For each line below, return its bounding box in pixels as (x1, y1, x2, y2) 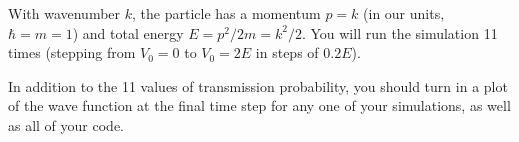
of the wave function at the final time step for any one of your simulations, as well (8, 95, 511, 116)
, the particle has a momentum (132, 3, 321, 23)
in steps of (255, 42, 319, 63)
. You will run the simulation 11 (301, 22, 498, 43)
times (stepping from (8, 42, 136, 63)
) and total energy (72, 22, 184, 43)
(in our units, (363, 3, 445, 23)
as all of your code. (8, 114, 125, 135)
